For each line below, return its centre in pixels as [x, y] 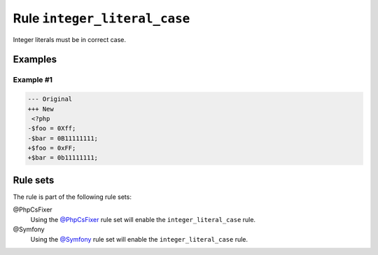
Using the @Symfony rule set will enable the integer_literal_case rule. [139, 239]
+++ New [41, 109]
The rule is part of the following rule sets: [72, 197]
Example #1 [33, 80]
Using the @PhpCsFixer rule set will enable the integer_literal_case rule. [143, 219]
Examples [35, 60]
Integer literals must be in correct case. [69, 39]
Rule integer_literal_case [101, 18]
